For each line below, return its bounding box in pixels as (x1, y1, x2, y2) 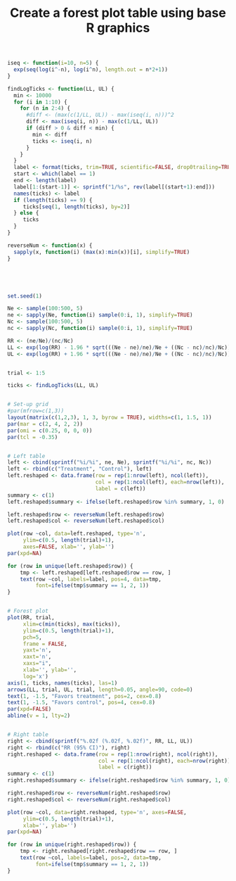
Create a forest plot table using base (10, 5, 226, 21)
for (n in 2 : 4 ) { (20, 105, 71, 112)
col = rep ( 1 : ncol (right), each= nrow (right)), (98, 757, 234, 764)
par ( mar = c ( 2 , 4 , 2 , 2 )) (7, 420, 83, 427)
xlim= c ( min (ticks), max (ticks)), (22, 621, 121, 628)
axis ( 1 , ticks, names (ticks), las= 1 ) (7, 679, 118, 687)
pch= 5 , (22, 633, 42, 641)
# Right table (7, 731, 49, 738)
